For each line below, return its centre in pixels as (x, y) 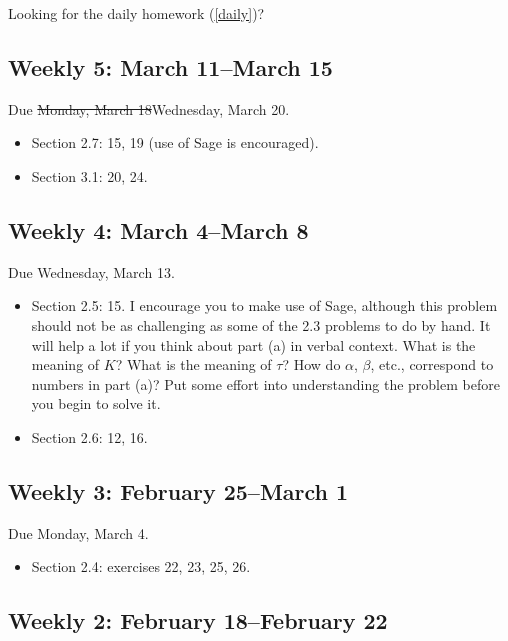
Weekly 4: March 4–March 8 (158, 229)
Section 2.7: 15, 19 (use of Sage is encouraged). (175, 142)
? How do (311, 364)
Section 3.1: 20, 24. (89, 175)
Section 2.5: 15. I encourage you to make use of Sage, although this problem (264, 305)
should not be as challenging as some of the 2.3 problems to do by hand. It (261, 324)
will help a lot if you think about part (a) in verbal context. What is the (253, 344)
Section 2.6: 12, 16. (89, 436)
